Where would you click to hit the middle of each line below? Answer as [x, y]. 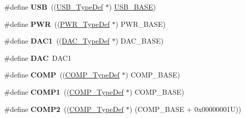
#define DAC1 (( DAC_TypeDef [57, 41]
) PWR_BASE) [140, 24]
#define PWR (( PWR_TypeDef [57, 24]
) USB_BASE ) [132, 7]
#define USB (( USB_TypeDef [54, 7]
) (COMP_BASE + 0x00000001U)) [185, 109]
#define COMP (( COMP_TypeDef [62, 75]
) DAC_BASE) [140, 41]
